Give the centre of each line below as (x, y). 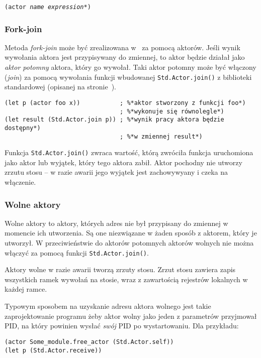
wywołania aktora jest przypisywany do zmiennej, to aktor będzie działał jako (125, 57)
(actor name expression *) (48, 7)
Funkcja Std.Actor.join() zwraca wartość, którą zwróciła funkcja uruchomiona (129, 152)
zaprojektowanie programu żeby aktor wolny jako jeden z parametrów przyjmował (131, 316)
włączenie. (20, 182)
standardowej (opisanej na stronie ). (60, 87)
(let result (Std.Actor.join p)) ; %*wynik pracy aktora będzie (114, 120)
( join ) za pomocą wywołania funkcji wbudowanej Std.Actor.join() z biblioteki (128, 77)
